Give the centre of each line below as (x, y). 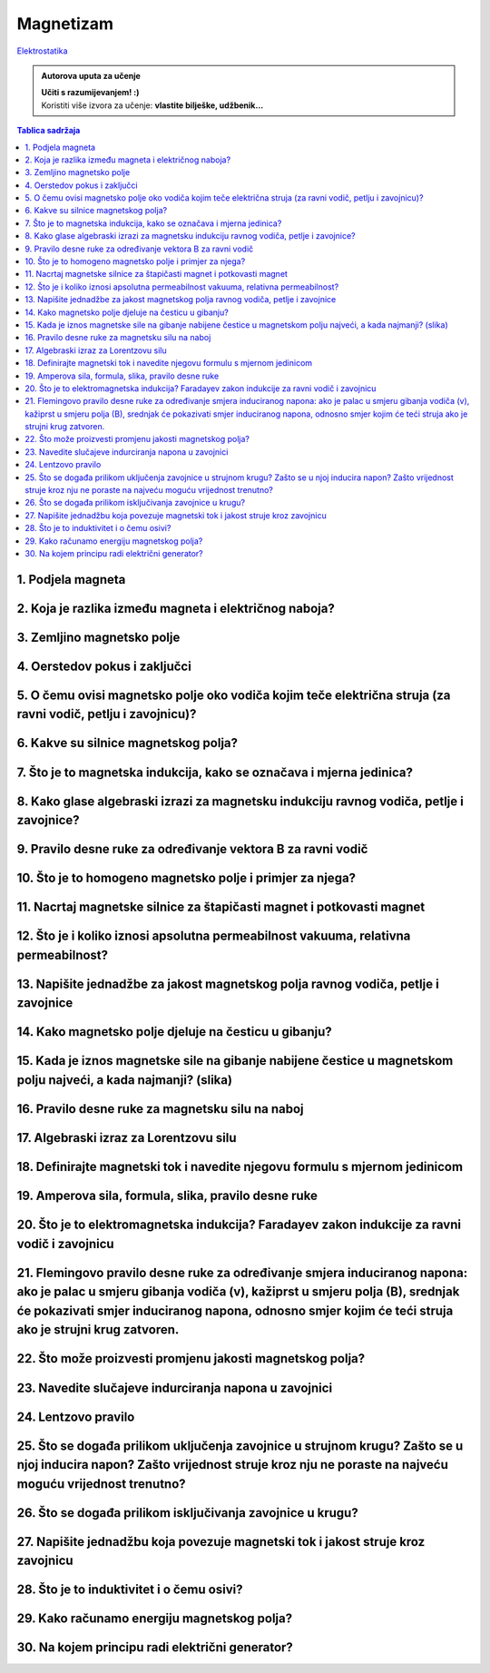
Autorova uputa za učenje (91, 75)
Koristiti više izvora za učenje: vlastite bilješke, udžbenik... (152, 105)
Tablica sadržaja (49, 131)
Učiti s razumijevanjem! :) (90, 93)
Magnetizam (65, 24)
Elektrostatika (42, 51)
